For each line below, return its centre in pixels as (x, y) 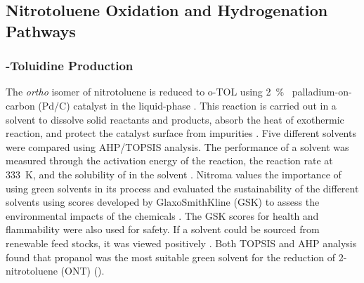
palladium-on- (322, 92)
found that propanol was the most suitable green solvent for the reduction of (171, 257)
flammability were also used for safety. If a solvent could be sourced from (163, 229)
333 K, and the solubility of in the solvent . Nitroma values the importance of (174, 174)
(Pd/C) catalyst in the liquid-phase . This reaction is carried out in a (187, 105)
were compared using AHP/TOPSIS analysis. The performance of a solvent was (177, 146)
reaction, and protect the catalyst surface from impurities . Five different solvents (181, 133)
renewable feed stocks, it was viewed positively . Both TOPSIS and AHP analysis (181, 243)
